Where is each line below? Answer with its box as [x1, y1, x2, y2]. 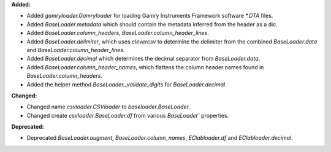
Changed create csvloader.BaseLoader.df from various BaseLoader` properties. [26, 112, 229, 119]
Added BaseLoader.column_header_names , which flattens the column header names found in [26, 63, 264, 70]
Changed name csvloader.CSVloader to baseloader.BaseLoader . [26, 103, 191, 110]
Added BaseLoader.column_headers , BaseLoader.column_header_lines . [26, 29, 210, 37]
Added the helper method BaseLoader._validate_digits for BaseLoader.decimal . [26, 80, 227, 88]
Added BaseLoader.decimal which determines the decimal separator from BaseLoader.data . [26, 55, 261, 63]
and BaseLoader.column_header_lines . [26, 46, 125, 53]
